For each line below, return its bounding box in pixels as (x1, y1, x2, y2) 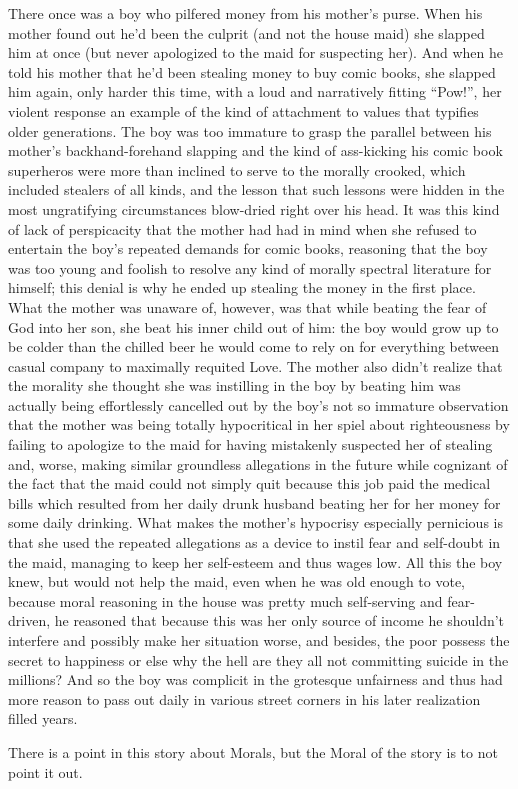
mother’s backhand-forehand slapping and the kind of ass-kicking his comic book (8, 140, 503, 161)
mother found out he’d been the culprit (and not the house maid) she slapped (8, 22, 485, 43)
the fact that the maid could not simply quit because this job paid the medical (8, 473, 491, 494)
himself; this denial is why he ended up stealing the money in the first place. (8, 277, 476, 298)
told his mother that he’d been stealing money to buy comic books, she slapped (8, 61, 496, 82)
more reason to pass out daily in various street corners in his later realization (8, 688, 481, 709)
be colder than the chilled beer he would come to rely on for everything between (8, 336, 499, 357)
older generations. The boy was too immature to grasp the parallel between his (8, 120, 492, 141)
